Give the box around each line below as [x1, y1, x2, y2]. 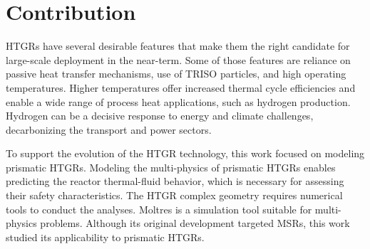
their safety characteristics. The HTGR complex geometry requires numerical [6, 188, 343, 203]
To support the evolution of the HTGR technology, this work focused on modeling [6, 146, 365, 161]
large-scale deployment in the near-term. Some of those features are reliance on [6, 52, 351, 67]
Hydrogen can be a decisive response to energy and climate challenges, [6, 108, 314, 123]
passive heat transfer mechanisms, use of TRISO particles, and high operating [6, 66, 346, 81]
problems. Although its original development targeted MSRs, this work [40, 216, 350, 231]
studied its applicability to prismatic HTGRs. [6, 229, 205, 244]
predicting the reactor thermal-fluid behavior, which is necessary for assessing [6, 174, 344, 189]
